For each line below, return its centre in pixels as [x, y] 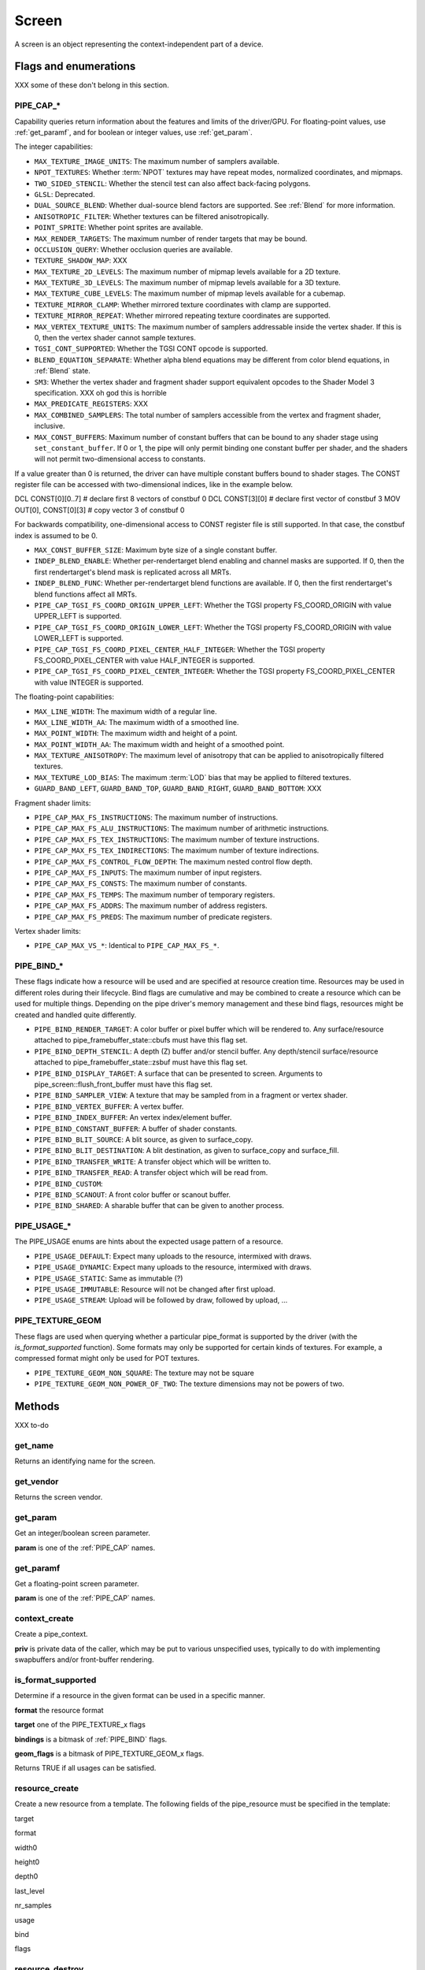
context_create [44, 1619]
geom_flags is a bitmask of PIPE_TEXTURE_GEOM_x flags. [109, 1753]
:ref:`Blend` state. [62, 371]
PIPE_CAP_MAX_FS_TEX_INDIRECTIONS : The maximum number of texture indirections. [177, 850]
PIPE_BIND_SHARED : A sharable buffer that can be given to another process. [159, 1206]
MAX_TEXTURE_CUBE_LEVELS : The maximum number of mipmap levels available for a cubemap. [190, 294]
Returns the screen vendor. [59, 1497]
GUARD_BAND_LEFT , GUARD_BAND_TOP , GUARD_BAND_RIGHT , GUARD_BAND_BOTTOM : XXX [178, 789]
